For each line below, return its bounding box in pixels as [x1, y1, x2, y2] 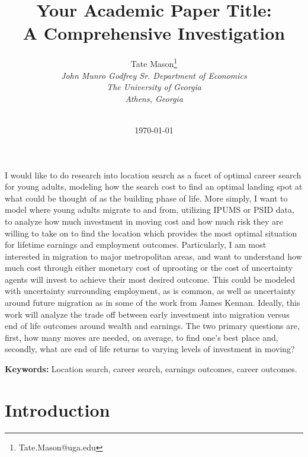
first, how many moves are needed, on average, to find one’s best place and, [5, 331, 278, 343]
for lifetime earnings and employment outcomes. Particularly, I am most [5, 238, 267, 251]
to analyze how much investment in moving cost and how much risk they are [5, 215, 283, 227]
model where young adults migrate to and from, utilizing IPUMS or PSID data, [5, 203, 294, 216]
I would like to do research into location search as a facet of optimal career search [5, 168, 301, 181]
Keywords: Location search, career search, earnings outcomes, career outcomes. [5, 363, 297, 375]
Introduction [5, 397, 110, 421]
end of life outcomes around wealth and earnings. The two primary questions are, [5, 319, 300, 332]
